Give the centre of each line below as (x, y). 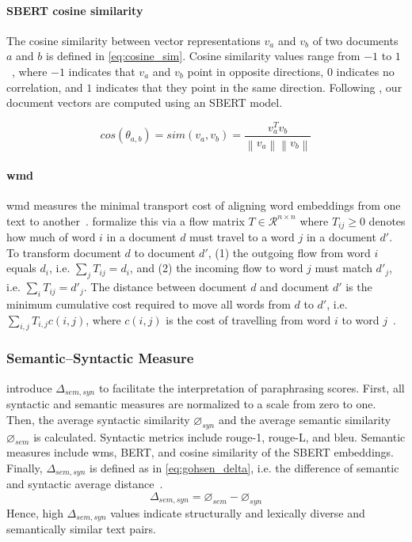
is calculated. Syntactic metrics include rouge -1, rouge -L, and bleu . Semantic (219, 436)
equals (21, 268)
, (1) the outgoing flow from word (289, 252)
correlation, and (45, 87)
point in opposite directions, (256, 71)
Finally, (25, 467)
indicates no (365, 71)
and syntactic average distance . (85, 484)
